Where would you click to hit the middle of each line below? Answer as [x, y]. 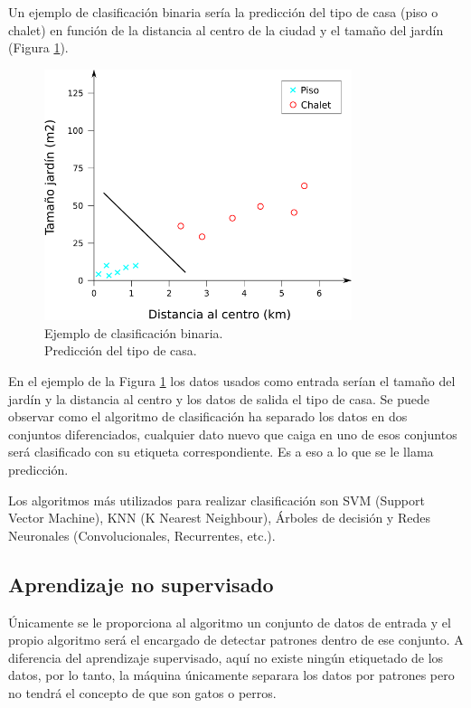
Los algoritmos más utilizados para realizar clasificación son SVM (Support [217, 500]
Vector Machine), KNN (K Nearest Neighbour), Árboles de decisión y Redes [219, 518]
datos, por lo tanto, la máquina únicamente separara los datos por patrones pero [231, 675]
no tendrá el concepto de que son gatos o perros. [142, 692]
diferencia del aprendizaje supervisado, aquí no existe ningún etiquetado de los [226, 657]
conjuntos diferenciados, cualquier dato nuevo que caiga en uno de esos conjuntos [233, 434]
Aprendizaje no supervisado [141, 584]
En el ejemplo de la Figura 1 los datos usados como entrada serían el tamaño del [232, 381]
